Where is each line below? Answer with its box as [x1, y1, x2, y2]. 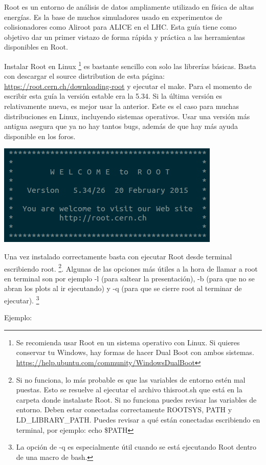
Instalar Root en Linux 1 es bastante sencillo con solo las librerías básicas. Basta [4, 59, 256, 71]
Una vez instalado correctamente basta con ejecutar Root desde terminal [4, 251, 232, 261]
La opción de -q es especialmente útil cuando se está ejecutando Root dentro [16, 441, 257, 452]
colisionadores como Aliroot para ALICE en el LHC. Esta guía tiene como [4, 21, 237, 32]
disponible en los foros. [4, 130, 76, 141]
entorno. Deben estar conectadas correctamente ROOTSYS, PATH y [16, 404, 232, 415]
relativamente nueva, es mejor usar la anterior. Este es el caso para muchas [4, 101, 239, 111]
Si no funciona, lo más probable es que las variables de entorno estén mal [16, 374, 246, 385]
